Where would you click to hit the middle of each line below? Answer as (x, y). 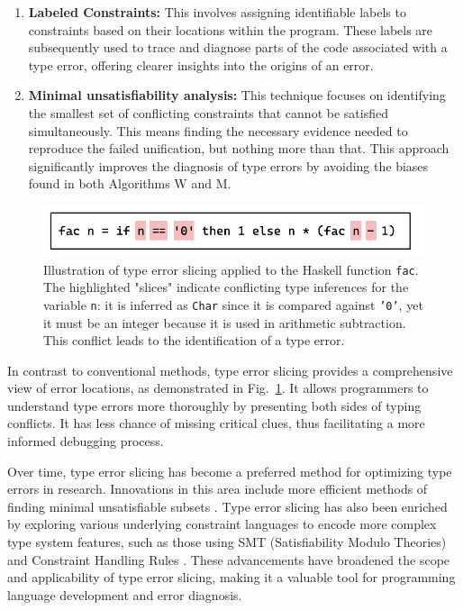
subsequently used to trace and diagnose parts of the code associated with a (238, 47)
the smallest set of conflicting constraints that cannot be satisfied (208, 112)
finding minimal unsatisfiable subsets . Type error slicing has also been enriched (227, 506)
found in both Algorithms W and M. (130, 183)
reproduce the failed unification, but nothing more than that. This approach (239, 148)
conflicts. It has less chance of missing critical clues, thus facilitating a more (216, 423)
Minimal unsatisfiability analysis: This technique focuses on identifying (237, 95)
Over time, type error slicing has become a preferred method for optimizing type (230, 471)
